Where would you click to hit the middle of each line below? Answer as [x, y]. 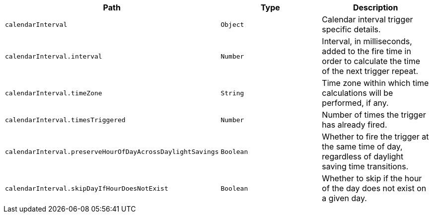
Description [375, 7]
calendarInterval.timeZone [54, 93]
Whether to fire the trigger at [375, 137]
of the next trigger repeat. [370, 71]
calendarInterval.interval [54, 56]
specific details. [351, 29]
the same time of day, [362, 146]
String [232, 93]
